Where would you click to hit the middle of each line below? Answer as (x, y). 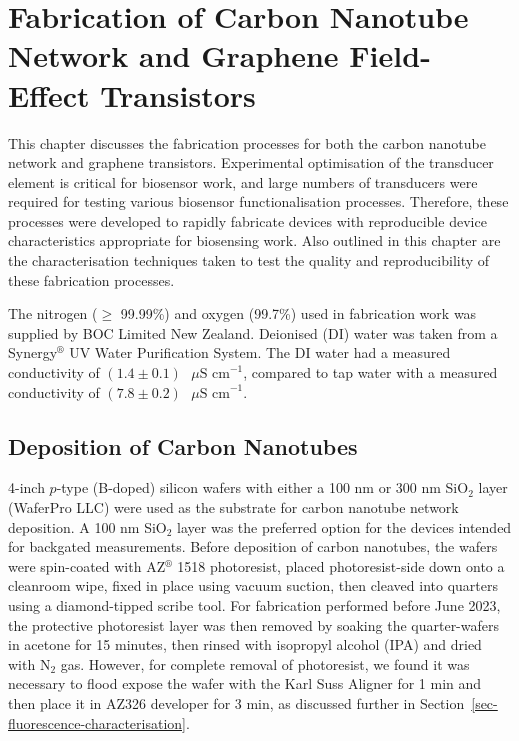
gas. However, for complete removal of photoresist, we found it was (265, 663)
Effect (49, 94)
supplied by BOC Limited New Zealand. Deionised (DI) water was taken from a (253, 332)
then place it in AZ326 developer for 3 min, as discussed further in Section (236, 702)
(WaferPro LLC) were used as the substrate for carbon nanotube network (233, 507)
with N (29, 663)
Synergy (33, 352)
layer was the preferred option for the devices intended (344, 526)
